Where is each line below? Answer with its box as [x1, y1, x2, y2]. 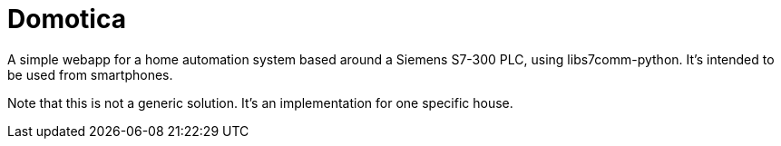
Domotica [7, 4, 126, 34]
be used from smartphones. [7, 66, 173, 83]
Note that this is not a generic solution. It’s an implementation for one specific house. [7, 94, 513, 111]
